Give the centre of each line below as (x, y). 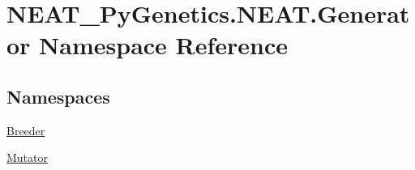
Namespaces (58, 96)
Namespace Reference (164, 45)
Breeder (26, 130)
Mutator (28, 157)
